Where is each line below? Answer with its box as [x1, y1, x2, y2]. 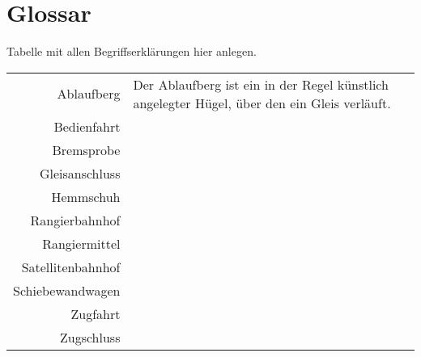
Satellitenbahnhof [21, 257, 121, 276]
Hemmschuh [51, 187, 121, 206]
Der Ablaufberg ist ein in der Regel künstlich [133, 74, 389, 94]
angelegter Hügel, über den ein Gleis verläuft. [133, 93, 391, 112]
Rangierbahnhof [30, 210, 121, 229]
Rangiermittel [42, 233, 121, 253]
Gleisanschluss [39, 163, 121, 183]
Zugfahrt [70, 304, 121, 323]
